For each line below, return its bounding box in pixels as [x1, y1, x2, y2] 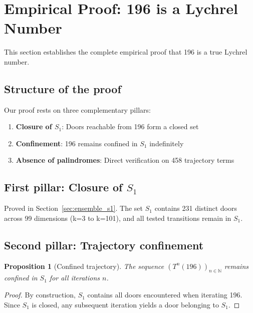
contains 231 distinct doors [154, 203, 237, 213]
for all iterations [49, 272, 100, 283]
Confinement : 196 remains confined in [16, 138, 138, 148]
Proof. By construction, [4, 289, 76, 300]
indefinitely [149, 138, 184, 148]
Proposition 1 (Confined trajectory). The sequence [4, 260, 164, 271]
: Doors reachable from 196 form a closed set [62, 121, 199, 132]
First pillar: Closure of [4, 179, 123, 195]
